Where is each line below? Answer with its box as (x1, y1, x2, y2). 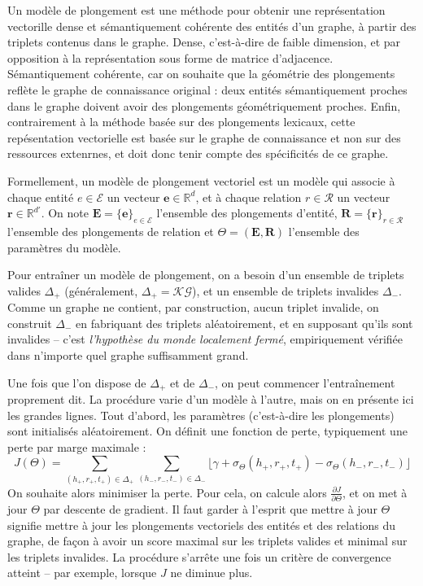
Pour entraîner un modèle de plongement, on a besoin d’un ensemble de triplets (7, 266, 404, 283)
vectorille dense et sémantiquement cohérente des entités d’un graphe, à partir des (7, 17, 416, 34)
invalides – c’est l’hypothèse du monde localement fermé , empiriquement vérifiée (7, 330, 403, 348)
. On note (41, 204, 89, 221)
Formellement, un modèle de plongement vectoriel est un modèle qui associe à (7, 172, 395, 189)
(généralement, (64, 282, 138, 299)
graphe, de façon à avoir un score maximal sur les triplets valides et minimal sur (7, 532, 408, 549)
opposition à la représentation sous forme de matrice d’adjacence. (7, 49, 334, 66)
